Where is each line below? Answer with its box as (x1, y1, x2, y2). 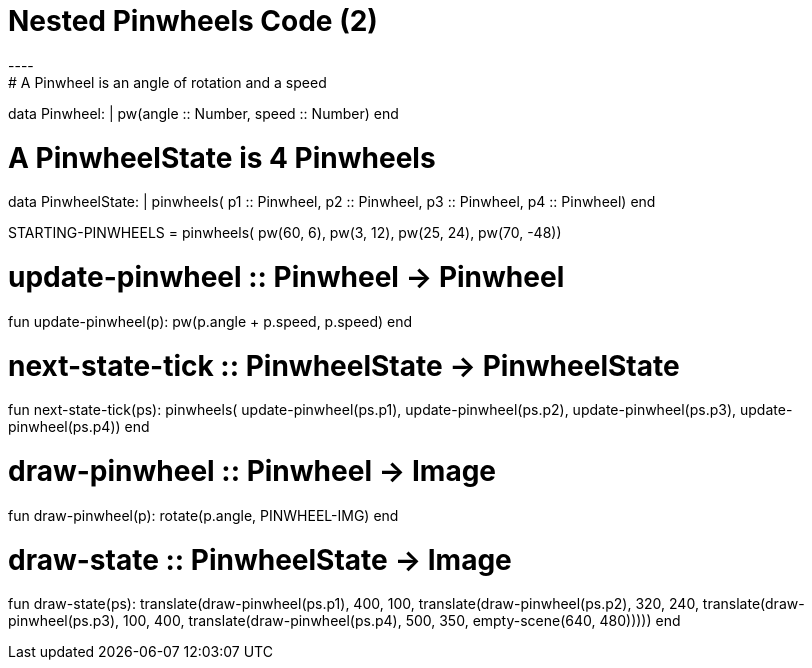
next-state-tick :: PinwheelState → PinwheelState (8, 348, 680, 383)
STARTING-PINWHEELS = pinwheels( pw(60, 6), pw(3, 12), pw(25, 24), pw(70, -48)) (8, 224, 562, 242)
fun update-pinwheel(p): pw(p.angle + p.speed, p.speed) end (8, 312, 413, 330)
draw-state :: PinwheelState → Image (8, 542, 512, 577)
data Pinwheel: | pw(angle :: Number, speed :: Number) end (8, 104, 399, 122)
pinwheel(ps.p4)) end (8, 418, 150, 436)
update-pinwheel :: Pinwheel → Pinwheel (8, 260, 565, 294)
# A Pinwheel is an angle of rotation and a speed (8, 73, 327, 91)
